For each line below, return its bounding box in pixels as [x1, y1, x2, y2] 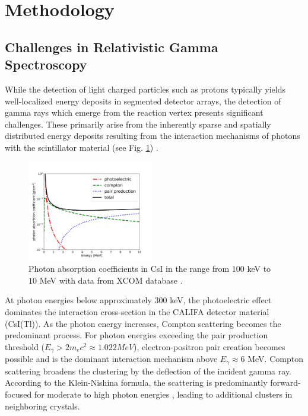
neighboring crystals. [5, 399, 80, 412]
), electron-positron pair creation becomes [134, 340, 285, 353]
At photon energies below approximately [5, 294, 152, 306]
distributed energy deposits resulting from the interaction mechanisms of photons [5, 129, 300, 142]
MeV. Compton [247, 353, 303, 365]
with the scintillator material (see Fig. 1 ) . [5, 141, 158, 153]
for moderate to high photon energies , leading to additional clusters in [34, 388, 293, 400]
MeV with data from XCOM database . [39, 274, 183, 286]
